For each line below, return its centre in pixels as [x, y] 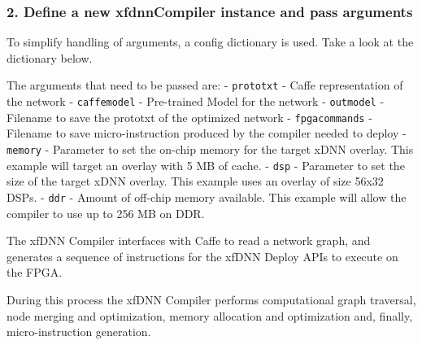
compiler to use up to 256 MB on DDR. [106, 213]
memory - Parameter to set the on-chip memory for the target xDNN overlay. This [210, 148]
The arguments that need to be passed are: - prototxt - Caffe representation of [205, 85]
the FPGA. [35, 272]
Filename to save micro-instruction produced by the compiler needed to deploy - [207, 133]
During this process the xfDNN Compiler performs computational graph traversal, [211, 299]
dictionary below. [50, 57]
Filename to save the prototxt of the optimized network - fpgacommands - [189, 117]
